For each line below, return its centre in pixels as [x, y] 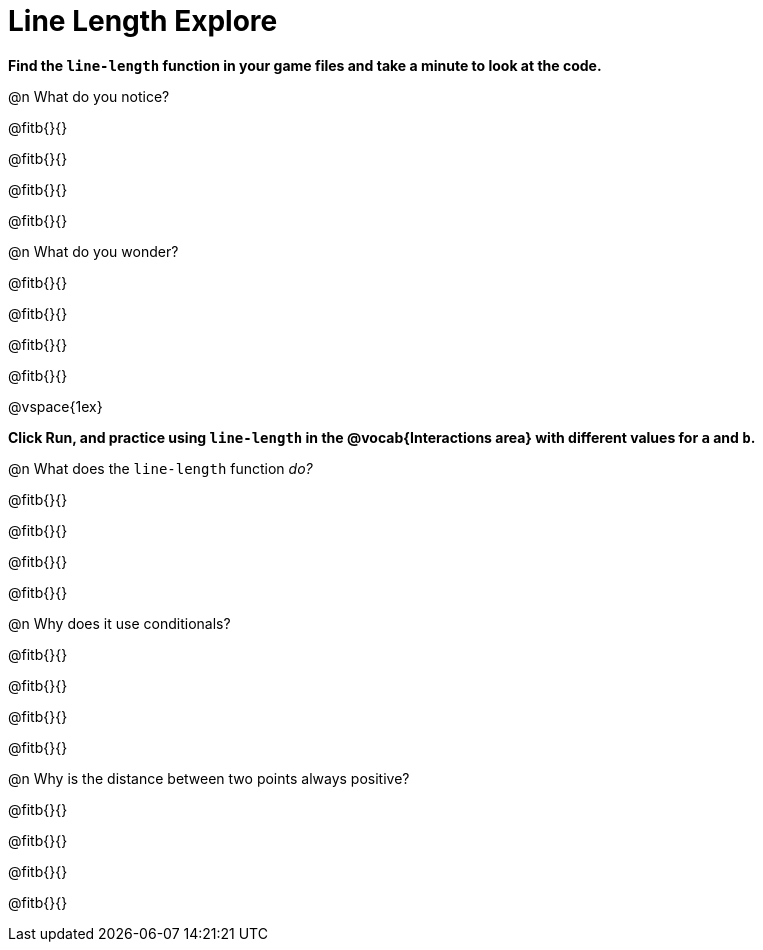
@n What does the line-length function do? [160, 468]
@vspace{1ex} [55, 406]
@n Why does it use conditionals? [119, 623]
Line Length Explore [143, 21]
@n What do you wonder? [93, 251]
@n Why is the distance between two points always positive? [209, 778]
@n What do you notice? [89, 96]
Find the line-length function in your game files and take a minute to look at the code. [305, 65]
